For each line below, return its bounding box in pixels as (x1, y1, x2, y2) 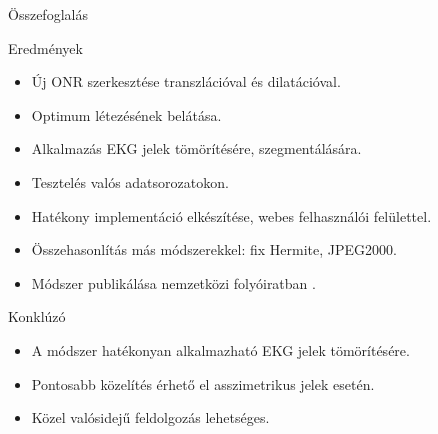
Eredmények (8, 37, 83, 58)
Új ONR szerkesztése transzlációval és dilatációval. (31, 71, 341, 92)
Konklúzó (8, 306, 66, 327)
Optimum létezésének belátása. (31, 104, 222, 125)
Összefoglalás (8, 4, 88, 24)
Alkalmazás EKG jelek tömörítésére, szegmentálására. (31, 138, 362, 159)
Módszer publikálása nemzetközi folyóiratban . (31, 272, 316, 293)
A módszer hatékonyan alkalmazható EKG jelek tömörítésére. (31, 339, 410, 360)
